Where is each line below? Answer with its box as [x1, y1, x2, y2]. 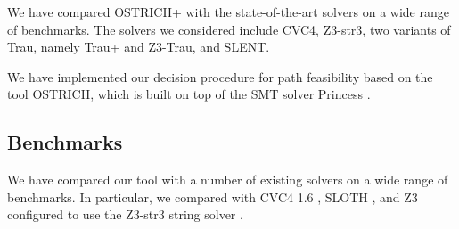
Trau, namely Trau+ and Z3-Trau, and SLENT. [7, 37, 270, 56]
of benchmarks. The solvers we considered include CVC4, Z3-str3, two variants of [7, 20, 451, 38]
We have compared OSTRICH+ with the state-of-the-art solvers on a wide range [7, 3, 449, 20]
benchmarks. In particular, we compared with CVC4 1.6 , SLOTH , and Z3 [7, 187, 418, 206]
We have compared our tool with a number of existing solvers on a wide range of [7, 170, 448, 189]
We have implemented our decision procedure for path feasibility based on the [7, 67, 433, 86]
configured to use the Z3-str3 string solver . [7, 205, 243, 224]
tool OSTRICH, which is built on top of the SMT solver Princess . [7, 85, 371, 103]
